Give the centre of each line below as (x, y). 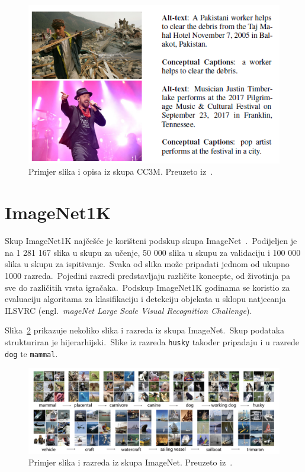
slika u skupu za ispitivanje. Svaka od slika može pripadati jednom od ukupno (147, 264)
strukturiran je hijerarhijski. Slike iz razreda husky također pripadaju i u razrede (152, 341)
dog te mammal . (31, 353)
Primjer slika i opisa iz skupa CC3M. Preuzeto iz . (121, 171)
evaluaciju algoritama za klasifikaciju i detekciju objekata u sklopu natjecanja (145, 299)
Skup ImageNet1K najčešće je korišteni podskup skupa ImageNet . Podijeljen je (151, 241)
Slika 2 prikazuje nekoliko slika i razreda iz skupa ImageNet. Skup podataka (145, 330)
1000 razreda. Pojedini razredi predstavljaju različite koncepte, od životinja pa (148, 275)
